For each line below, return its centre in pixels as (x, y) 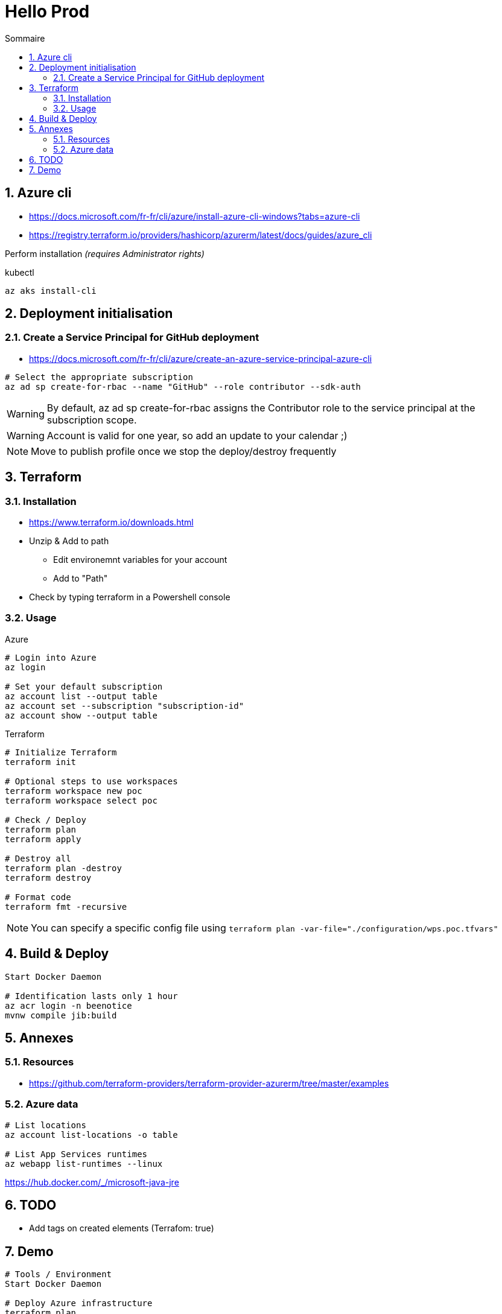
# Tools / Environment (59, 1274)
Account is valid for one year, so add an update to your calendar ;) (197, 435)
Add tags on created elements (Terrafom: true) (122, 1228)
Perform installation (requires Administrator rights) (105, 253)
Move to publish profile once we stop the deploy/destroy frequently (184, 451)
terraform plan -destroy (63, 868)
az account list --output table (81, 696)
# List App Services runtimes (76, 1154)
